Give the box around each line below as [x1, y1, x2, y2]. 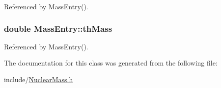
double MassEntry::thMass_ [4, 22, 119, 34]
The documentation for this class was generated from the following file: [4, 58, 218, 68]
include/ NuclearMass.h [4, 74, 73, 84]
